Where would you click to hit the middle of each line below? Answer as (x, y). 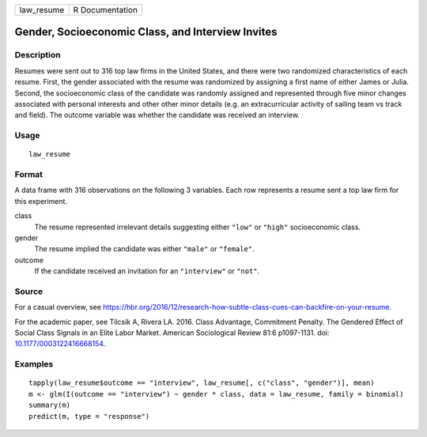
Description (38, 55)
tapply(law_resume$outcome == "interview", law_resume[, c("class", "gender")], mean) (202, 383)
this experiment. (41, 201)
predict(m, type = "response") (89, 416)
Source (29, 291)
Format (29, 175)
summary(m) (50, 405)
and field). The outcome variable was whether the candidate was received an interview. (157, 115)
